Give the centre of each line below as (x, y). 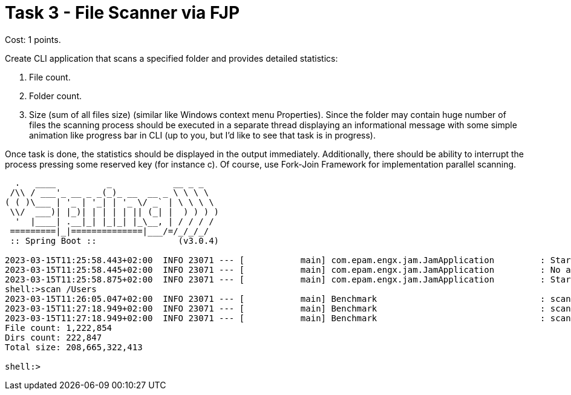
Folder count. (55, 96)
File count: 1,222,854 (59, 328)
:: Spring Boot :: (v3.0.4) (115, 240)
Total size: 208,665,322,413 (74, 347)
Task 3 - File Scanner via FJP (122, 13)
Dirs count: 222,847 (54, 337)
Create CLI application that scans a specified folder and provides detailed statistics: (171, 58)
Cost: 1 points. (33, 39)
